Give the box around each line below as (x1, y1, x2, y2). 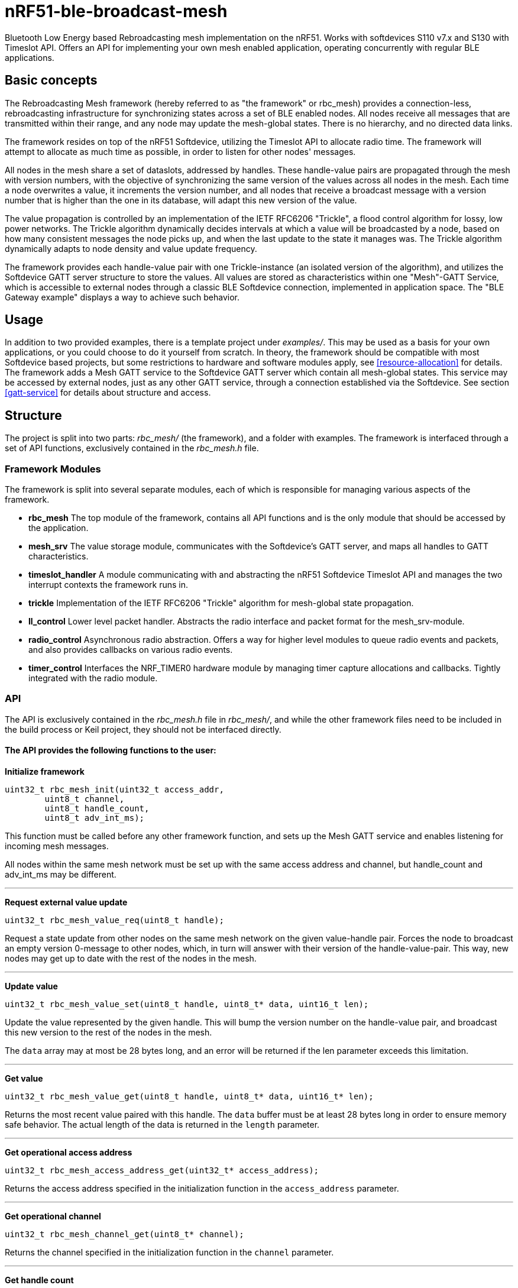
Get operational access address (5, 1147, 132, 1157)
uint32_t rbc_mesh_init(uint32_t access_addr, (5, 785, 224, 794)
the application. (28, 523, 89, 533)
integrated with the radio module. (28, 673, 158, 684)
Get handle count (5, 1275, 74, 1285)
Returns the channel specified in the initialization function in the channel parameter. (5, 1247, 334, 1257)
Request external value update (5, 897, 128, 907)
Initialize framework (5, 766, 85, 776)
